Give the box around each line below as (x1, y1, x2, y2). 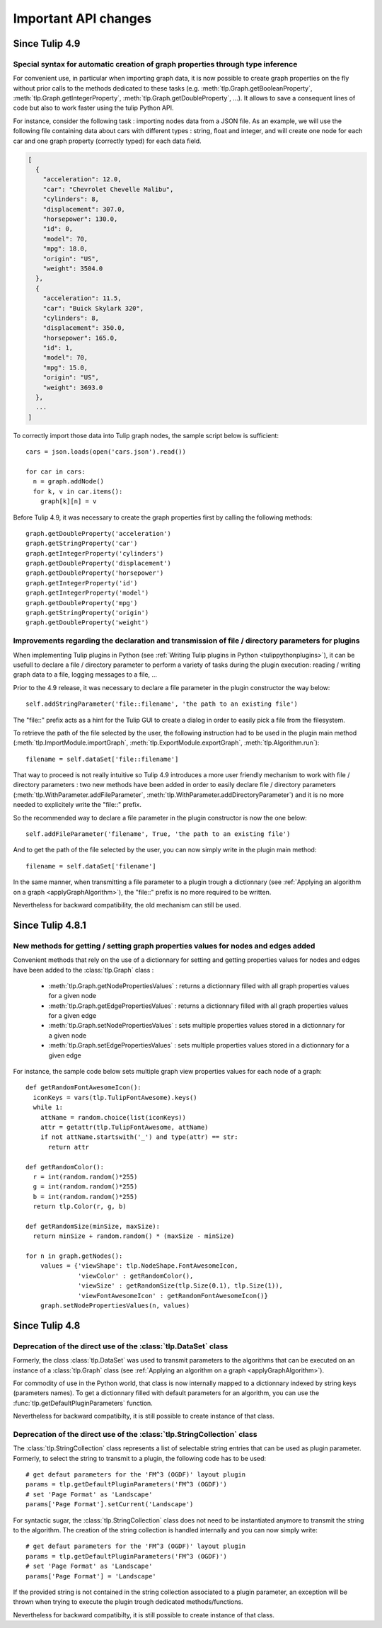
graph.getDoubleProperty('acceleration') (25, 529, 171, 537)
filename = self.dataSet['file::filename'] (25, 755, 179, 763)
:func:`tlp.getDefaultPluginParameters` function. (13, 1399, 154, 1407)
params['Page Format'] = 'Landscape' (25, 1572, 157, 1580)
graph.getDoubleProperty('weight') (25, 619, 149, 626)
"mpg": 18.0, (42, 245, 88, 253)
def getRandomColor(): (25, 1163, 105, 1171)
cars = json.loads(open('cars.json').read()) (25, 448, 187, 456)
